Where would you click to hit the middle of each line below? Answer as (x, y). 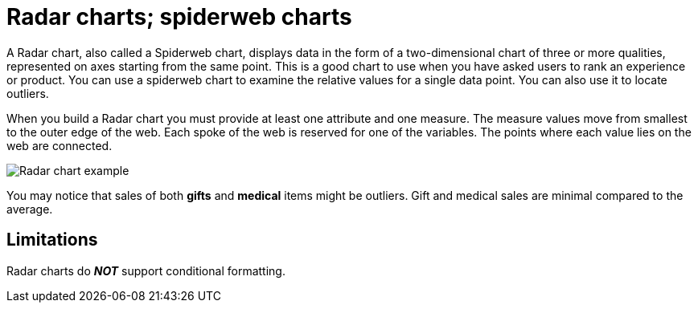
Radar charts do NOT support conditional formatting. (146, 270)
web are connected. (60, 145)
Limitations (52, 240)
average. (30, 209)
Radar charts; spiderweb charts (179, 17)
